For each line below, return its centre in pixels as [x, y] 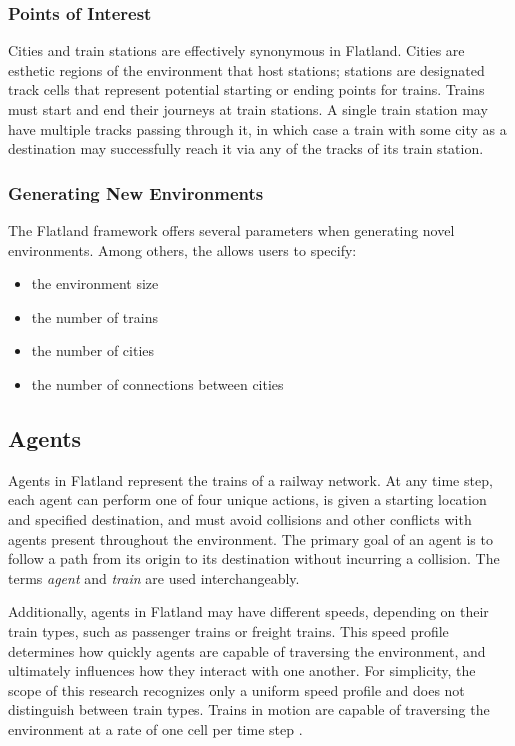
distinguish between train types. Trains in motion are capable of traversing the [249, 709]
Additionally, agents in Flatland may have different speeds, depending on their [248, 611]
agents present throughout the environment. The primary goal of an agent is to [250, 538]
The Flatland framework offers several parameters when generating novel [231, 230]
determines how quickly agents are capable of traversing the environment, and [247, 650]
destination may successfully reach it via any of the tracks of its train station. [246, 148]
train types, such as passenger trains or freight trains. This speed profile [228, 630]
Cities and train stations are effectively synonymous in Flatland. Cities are [236, 50]
